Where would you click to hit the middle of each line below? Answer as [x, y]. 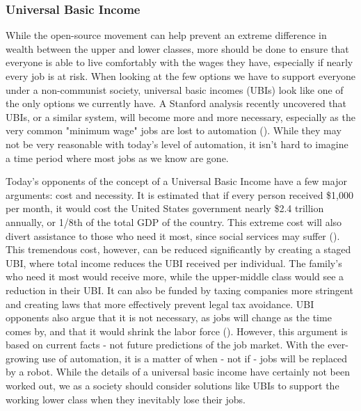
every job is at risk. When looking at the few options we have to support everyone [180, 76]
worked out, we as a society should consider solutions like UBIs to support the [173, 386]
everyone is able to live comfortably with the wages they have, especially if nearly [179, 62]
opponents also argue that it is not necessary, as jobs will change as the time [169, 317]
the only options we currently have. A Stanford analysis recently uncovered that [176, 103]
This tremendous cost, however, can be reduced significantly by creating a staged [178, 249]
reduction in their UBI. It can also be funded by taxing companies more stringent [179, 290]
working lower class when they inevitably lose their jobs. [126, 399]
